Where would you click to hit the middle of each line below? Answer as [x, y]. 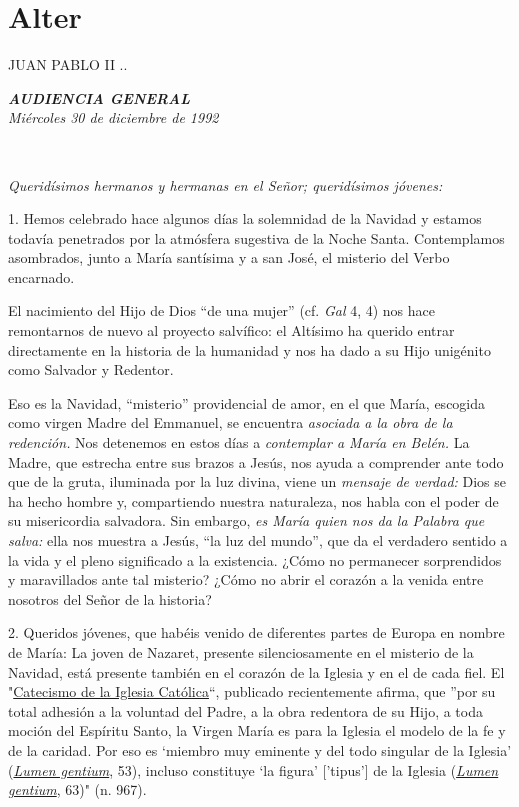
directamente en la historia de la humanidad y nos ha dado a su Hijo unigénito [249, 349]
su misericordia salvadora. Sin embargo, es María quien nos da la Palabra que [246, 520]
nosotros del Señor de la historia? [110, 598]
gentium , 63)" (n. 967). [77, 789]
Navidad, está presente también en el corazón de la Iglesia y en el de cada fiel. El [256, 671]
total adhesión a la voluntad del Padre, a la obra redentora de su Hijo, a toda [245, 710]
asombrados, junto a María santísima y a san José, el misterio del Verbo [229, 257]
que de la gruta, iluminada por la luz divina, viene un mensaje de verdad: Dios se [257, 481]
